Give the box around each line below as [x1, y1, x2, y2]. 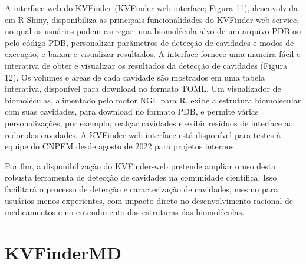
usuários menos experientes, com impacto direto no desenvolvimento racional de [5, 194, 293, 206]
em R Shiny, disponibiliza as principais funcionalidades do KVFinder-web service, [5, 13, 300, 25]
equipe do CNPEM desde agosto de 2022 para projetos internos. [5, 140, 236, 152]
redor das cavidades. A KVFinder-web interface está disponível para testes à [5, 128, 281, 141]
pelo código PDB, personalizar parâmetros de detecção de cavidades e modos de [5, 36, 294, 48]
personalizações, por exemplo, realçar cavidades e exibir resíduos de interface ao [5, 116, 293, 129]
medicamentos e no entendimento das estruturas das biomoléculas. [5, 206, 245, 218]
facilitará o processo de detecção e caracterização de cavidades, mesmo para [5, 182, 278, 195]
